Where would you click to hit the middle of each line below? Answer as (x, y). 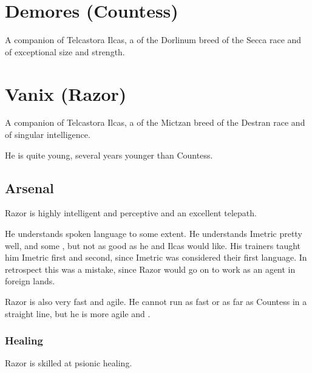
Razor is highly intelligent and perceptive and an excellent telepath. (131, 213)
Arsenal (29, 187)
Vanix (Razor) (66, 93)
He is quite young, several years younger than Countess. (109, 155)
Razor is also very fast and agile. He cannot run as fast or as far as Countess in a (156, 301)
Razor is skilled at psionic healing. (69, 363)
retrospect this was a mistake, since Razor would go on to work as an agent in (150, 269)
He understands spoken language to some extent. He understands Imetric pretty (154, 234)
